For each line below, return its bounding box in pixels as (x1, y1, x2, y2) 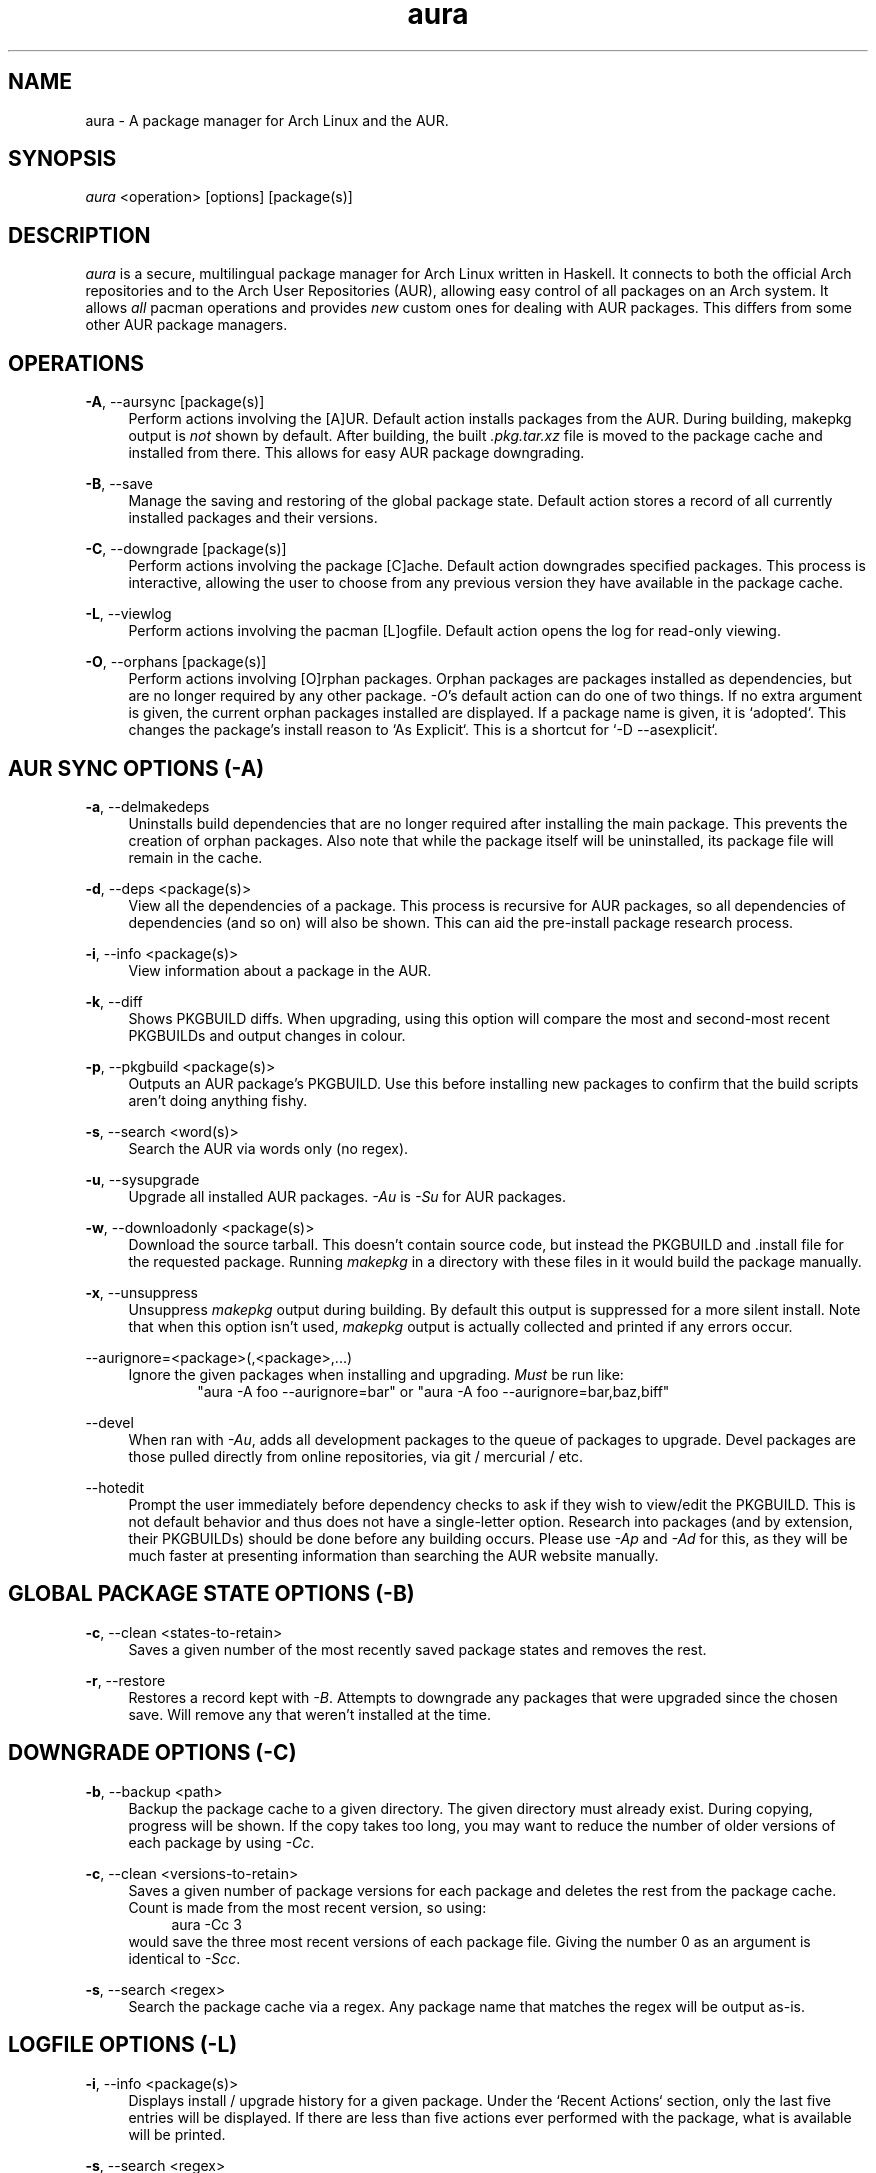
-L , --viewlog (85, 605, 172, 623)
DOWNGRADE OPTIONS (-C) (8, 1740, 297, 1766)
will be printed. (128, 2125, 226, 2143)
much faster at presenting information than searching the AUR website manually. (128, 1546, 659, 1564)
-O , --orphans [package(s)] (85, 653, 267, 671)
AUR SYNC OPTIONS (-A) (8, 755, 265, 781)
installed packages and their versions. (128, 509, 378, 527)
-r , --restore (85, 1671, 166, 1689)
